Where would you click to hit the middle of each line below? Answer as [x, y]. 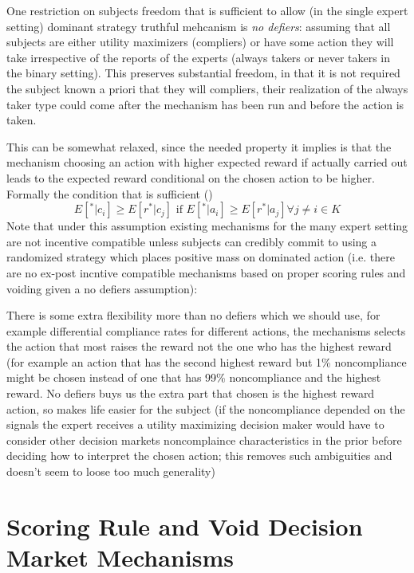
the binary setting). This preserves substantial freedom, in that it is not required [203, 73]
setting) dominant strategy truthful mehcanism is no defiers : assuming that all [199, 26]
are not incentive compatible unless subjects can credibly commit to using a [191, 241]
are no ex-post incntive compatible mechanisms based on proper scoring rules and [206, 272]
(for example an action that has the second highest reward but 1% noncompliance [207, 361]
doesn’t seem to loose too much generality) [111, 471]
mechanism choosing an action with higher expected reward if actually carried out [207, 162]
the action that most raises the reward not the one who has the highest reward [199, 346]
